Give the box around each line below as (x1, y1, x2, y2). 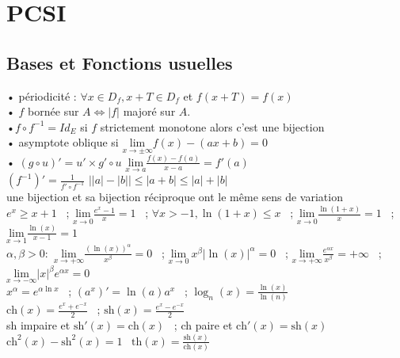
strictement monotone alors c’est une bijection (100, 118, 325, 135)
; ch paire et (173, 317, 233, 333)
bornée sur (28, 103, 79, 120)
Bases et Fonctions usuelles (6, 50, 233, 74)
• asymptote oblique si (6, 134, 119, 150)
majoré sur (123, 103, 176, 120)
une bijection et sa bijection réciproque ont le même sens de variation (6, 189, 343, 205)
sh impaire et (6, 317, 70, 333)
